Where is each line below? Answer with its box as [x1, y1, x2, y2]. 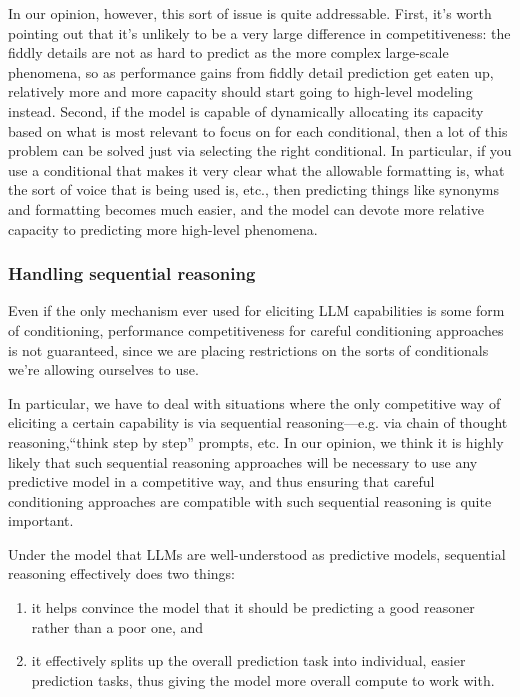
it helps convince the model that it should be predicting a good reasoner [31, 597, 475, 618]
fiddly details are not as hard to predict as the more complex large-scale [8, 42, 449, 63]
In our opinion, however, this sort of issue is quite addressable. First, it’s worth [8, 3, 492, 23]
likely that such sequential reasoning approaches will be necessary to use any [8, 451, 478, 472]
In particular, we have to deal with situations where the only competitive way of [8, 392, 501, 413]
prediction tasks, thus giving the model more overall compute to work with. [31, 669, 495, 690]
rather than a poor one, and [31, 616, 204, 637]
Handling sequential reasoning [8, 261, 256, 286]
